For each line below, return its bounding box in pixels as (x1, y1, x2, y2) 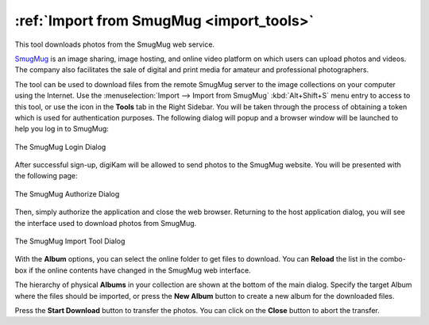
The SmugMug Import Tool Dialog (14, 236, 126, 246)
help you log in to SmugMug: (14, 124, 109, 134)
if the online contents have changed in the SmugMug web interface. (29, 266, 251, 275)
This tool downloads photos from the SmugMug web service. (14, 40, 214, 49)
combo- (380, 254, 407, 264)
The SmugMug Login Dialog (14, 142, 106, 151)
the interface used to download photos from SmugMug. (14, 218, 197, 227)
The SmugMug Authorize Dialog (14, 189, 120, 198)
